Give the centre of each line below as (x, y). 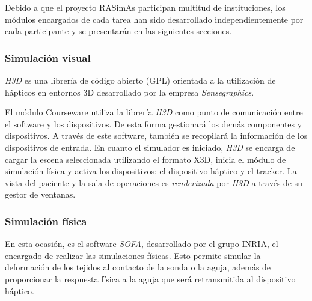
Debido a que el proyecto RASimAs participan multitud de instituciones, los (145, 7)
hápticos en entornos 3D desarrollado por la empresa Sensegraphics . (130, 92)
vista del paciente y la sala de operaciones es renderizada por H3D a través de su (154, 182)
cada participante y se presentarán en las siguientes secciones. (118, 31)
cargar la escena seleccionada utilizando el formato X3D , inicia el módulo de (145, 159)
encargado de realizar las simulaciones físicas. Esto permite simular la (133, 255)
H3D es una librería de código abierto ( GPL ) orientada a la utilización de (140, 80)
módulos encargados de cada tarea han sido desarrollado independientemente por (154, 19)
